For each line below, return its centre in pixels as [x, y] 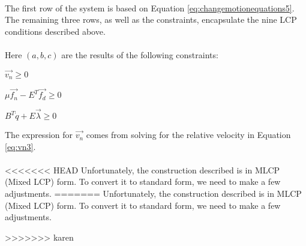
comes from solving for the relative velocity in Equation [188, 135]
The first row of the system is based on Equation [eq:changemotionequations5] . [150, 7]
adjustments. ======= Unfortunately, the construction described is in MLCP [153, 193]
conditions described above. [55, 31]
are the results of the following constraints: [140, 54]
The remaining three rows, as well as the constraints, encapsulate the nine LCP [151, 19]
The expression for [39, 135]
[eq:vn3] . [20, 146]
